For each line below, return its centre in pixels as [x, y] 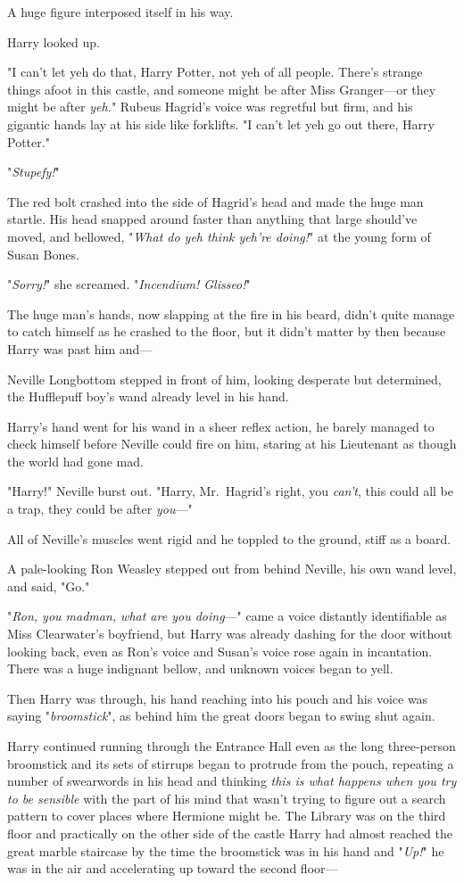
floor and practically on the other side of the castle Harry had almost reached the [230, 833]
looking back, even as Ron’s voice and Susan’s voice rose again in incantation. [220, 651]
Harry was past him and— [80, 348]
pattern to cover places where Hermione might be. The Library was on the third [227, 816]
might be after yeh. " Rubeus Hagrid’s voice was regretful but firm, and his [210, 107]
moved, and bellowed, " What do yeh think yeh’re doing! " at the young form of [219, 236]
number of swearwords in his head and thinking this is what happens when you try [232, 781]
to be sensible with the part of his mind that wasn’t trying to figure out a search [227, 798]
